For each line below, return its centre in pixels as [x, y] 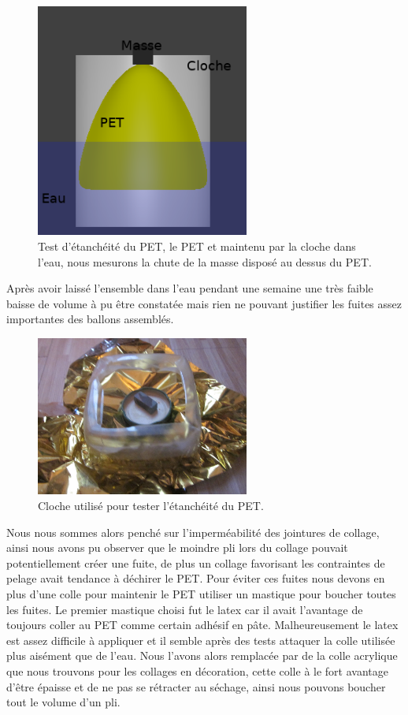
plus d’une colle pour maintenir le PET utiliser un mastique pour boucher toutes [201, 594]
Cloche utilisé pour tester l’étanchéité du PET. [151, 506]
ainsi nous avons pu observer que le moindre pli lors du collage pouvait [177, 547]
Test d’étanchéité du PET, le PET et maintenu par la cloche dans [197, 246]
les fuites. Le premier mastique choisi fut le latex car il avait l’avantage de [185, 609]
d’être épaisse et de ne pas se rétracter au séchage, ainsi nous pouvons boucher [196, 686]
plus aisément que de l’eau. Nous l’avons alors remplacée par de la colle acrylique [202, 655]
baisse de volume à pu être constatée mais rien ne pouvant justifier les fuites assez [204, 303]
